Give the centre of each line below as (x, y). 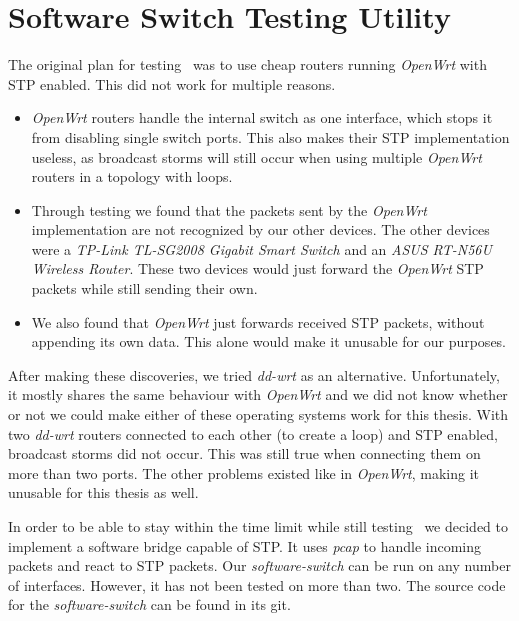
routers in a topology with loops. (132, 176)
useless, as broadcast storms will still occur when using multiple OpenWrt (256, 156)
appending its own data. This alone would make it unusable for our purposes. (269, 341)
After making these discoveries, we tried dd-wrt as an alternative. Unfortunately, (254, 374)
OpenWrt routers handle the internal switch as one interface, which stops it (262, 117)
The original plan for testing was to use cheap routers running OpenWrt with (247, 64)
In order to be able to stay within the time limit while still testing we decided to (258, 526)
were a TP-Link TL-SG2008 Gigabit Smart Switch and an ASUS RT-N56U (261, 248)
